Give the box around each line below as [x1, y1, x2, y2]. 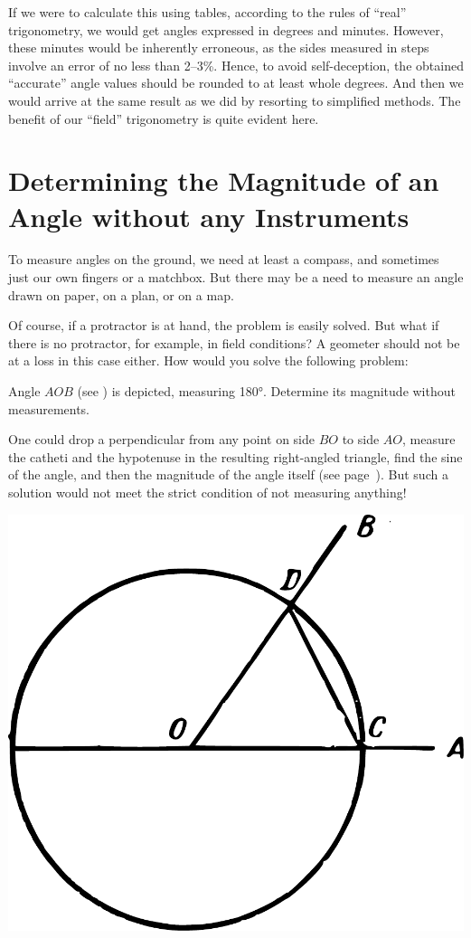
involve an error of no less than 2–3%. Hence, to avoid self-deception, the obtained [8, 55, 464, 74]
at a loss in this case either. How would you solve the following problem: [8, 351, 409, 370]
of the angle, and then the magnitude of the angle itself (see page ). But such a [8, 465, 448, 484]
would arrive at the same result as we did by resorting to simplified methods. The [8, 90, 461, 109]
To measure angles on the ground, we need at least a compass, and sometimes [8, 250, 439, 269]
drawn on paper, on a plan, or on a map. [8, 285, 234, 304]
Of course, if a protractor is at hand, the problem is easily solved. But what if [8, 316, 439, 335]
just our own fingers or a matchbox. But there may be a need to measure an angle [8, 268, 464, 287]
